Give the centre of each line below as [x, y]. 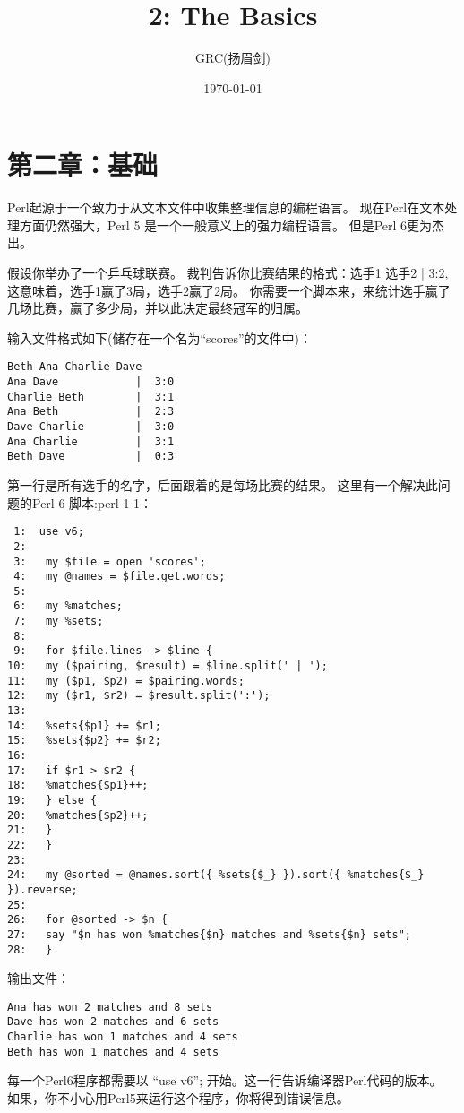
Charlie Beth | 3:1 [91, 397]
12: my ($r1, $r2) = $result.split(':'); [139, 696]
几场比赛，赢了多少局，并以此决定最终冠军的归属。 [158, 308]
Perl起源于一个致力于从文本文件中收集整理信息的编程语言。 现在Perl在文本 [226, 207]
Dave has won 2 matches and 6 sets [113, 1022]
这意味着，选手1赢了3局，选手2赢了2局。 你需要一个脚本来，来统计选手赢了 [229, 290]
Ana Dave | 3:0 [91, 382]
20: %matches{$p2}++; [78, 815]
